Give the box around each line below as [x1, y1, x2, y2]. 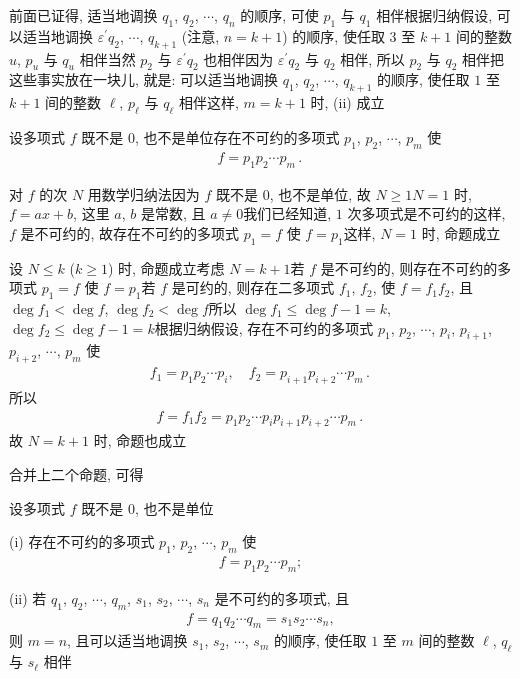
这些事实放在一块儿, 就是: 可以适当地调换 [9, 69, 279, 90]
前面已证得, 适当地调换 [9, 5, 158, 25]
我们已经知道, [243, 203, 332, 224]
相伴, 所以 [340, 48, 405, 69]
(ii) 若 [9, 587, 47, 608]
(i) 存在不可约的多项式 [9, 531, 155, 552]
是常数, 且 [140, 203, 206, 224]
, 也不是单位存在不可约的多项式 [134, 126, 340, 147]
